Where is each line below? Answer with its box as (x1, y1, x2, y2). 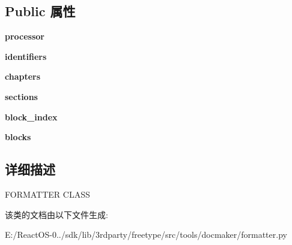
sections (5, 90, 38, 102)
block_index (5, 110, 58, 123)
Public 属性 (5, 2, 76, 20)
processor (5, 30, 45, 43)
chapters (5, 70, 41, 83)
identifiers (5, 50, 47, 62)
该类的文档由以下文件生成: (5, 208, 108, 220)
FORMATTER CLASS (5, 187, 90, 200)
